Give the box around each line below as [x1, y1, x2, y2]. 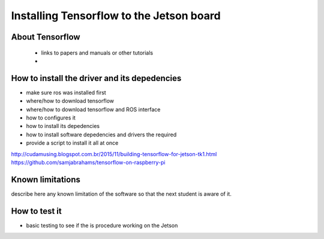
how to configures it [26, 114, 76, 121]
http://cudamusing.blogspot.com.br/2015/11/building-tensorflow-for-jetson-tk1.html [11, 150, 217, 157]
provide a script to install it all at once [26, 139, 119, 147]
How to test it [11, 206, 62, 216]
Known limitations [11, 174, 80, 184]
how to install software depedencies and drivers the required [26, 131, 177, 138]
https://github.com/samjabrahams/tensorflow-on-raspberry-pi [11, 159, 166, 166]
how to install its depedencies [26, 123, 100, 130]
